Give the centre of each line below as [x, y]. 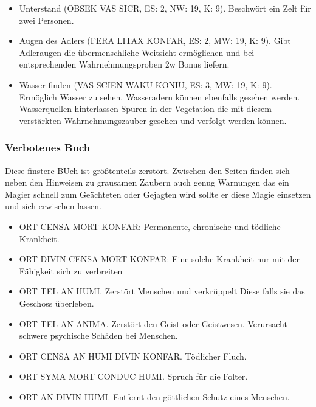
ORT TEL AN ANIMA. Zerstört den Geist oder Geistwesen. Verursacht [153, 323]
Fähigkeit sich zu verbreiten [71, 270]
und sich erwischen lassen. [53, 206]
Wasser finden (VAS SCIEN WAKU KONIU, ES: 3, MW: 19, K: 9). [146, 84]
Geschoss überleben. [57, 303]
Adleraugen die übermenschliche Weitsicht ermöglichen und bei [137, 52]
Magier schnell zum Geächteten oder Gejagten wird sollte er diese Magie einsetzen [158, 194]
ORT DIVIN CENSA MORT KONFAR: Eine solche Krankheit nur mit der [160, 259]
